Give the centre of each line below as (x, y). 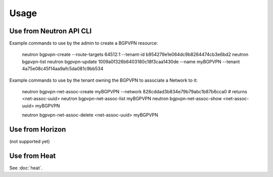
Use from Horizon (38, 129)
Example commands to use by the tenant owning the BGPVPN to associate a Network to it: (104, 80)
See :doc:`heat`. (26, 168)
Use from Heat (33, 156)
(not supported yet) (30, 142)
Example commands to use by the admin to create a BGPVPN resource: (84, 43)
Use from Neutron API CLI (51, 31)
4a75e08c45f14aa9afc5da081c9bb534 (63, 69)
